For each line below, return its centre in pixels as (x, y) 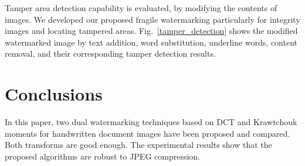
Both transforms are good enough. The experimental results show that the (138, 145)
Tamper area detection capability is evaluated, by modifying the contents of (141, 8)
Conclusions (54, 94)
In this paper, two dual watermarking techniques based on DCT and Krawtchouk (151, 122)
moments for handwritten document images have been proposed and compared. (148, 133)
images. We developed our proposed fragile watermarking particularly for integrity (152, 19)
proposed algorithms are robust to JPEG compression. (103, 156)
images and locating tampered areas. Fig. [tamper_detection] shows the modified (151, 31)
